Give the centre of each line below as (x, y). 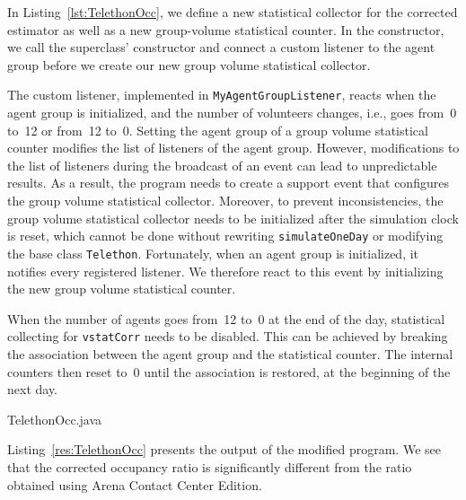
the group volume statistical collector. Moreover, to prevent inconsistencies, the (225, 200)
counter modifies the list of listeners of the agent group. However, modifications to (233, 148)
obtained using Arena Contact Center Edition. (135, 484)
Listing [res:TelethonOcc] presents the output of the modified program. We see (224, 449)
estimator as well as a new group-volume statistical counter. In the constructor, (226, 29)
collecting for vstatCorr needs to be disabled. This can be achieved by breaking (228, 336)
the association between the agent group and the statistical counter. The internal (230, 353)
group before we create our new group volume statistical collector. (189, 64)
